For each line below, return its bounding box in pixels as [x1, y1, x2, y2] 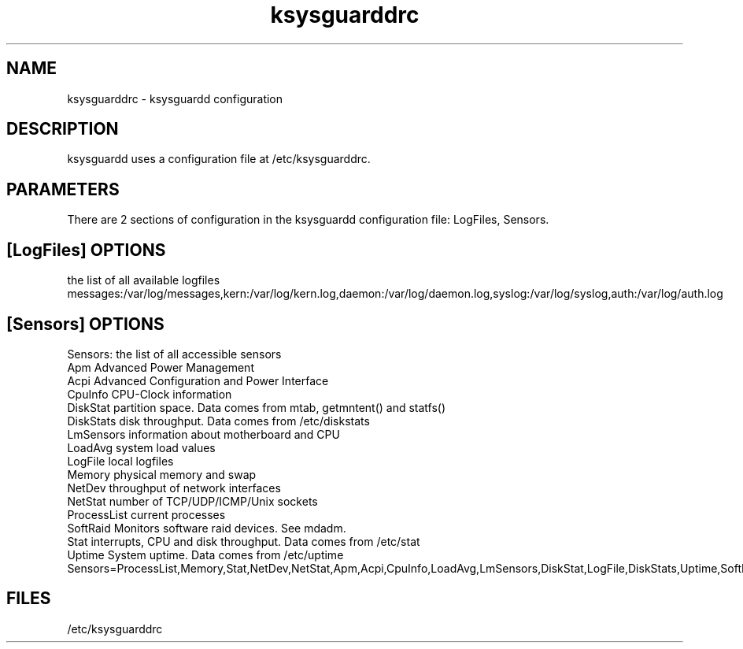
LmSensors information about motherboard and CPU [67, 427, 340, 441]
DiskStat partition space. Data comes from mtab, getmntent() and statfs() [67, 400, 446, 414]
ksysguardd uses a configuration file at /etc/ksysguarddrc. [67, 152, 371, 166]
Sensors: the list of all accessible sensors [67, 347, 282, 361]
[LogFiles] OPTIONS [6, 239, 166, 260]
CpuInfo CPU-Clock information [67, 387, 232, 401]
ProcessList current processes [67, 507, 226, 521]
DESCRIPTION [6, 119, 119, 139]
